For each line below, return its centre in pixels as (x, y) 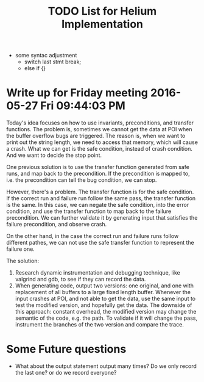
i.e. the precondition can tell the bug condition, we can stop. (82, 180)
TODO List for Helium (102, 11)
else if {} (35, 68)
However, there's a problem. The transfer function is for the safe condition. (100, 192)
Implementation (102, 24)
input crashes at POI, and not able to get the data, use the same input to (105, 299)
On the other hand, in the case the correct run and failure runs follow (93, 236)
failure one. (20, 249)
